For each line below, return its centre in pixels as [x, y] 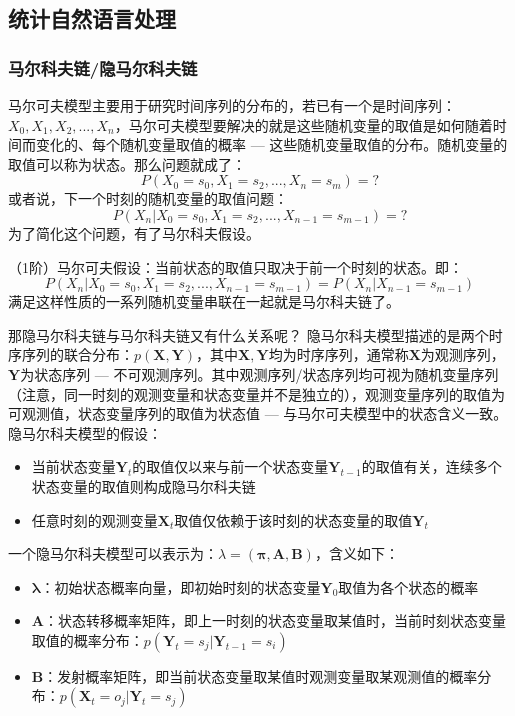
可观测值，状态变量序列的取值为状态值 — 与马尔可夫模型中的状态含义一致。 [258, 413]
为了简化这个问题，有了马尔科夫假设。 [134, 232]
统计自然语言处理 [92, 18]
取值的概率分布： [87, 639]
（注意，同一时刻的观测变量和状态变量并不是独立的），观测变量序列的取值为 [256, 393]
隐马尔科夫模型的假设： [85, 432]
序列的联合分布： [77, 354]
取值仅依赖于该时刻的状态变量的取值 [293, 519]
